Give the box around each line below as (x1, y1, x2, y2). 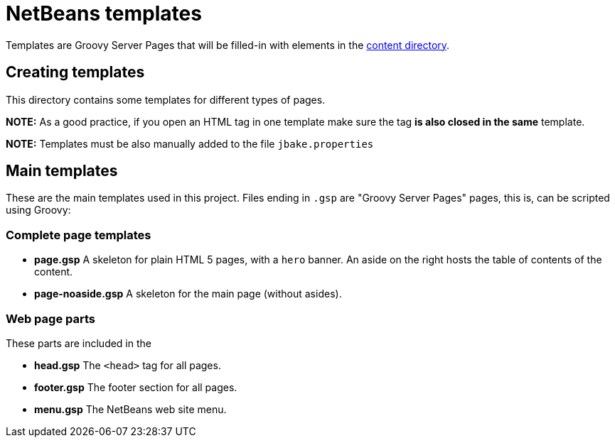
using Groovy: (6, 204, 71, 217)
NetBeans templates (6, 1, 202, 26)
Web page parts (6, 311, 96, 326)
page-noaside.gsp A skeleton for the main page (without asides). (34, 288, 342, 300)
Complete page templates (6, 227, 151, 242)
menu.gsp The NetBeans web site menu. (34, 403, 227, 415)
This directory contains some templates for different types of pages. (6, 93, 326, 106)
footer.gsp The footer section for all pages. (34, 381, 237, 393)
